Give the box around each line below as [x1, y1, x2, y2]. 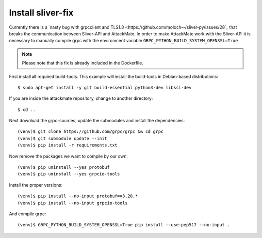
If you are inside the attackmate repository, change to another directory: [9, 95, 153, 101]
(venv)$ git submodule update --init [17, 136, 108, 141]
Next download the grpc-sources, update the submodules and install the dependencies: [9, 118, 185, 124]
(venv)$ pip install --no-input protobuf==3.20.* [17, 193, 138, 199]
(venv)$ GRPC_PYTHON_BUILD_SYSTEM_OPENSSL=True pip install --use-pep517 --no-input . [17, 222, 230, 228]
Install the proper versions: [9, 182, 63, 188]
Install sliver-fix [9, 7, 74, 18]
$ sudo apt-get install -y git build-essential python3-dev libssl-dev [17, 85, 192, 90]
